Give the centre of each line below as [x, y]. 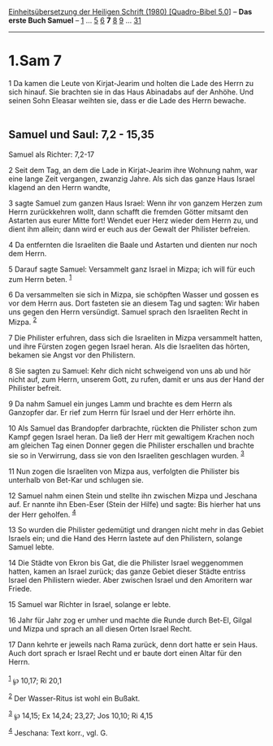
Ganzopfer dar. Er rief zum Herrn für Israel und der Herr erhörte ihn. [122, 413]
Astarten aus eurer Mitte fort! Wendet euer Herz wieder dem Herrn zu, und [133, 220]
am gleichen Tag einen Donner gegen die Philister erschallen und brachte [131, 445]
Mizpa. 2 [23, 322]
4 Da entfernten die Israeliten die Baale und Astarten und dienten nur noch [133, 245]
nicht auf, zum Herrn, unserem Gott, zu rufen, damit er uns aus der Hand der [136, 380]
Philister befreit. [35, 388]
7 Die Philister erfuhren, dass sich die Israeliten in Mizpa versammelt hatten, [135, 338]
